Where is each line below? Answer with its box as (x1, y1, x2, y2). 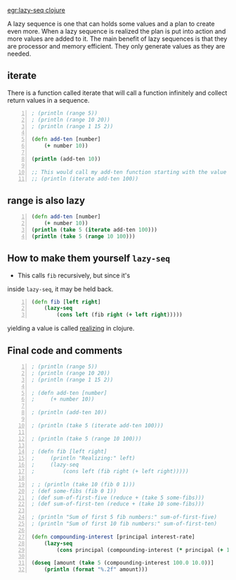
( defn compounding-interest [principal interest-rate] (31, 533, 195, 541)
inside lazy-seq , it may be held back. (7, 284, 114, 293)
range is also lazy (7, 194, 86, 206)
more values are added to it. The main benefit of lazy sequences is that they (7, 34, 228, 43)
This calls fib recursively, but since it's (17, 271, 131, 279)
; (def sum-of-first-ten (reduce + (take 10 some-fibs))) (31, 500, 205, 507)
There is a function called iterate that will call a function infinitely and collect (7, 88, 228, 97)
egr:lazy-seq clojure (7, 6, 65, 14)
